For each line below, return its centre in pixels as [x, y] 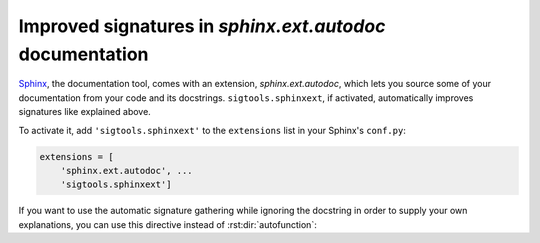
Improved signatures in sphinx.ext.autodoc [202, 26]
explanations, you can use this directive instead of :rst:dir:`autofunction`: [167, 224]
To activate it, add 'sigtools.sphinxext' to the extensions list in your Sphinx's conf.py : [212, 130]
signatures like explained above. [85, 112]
